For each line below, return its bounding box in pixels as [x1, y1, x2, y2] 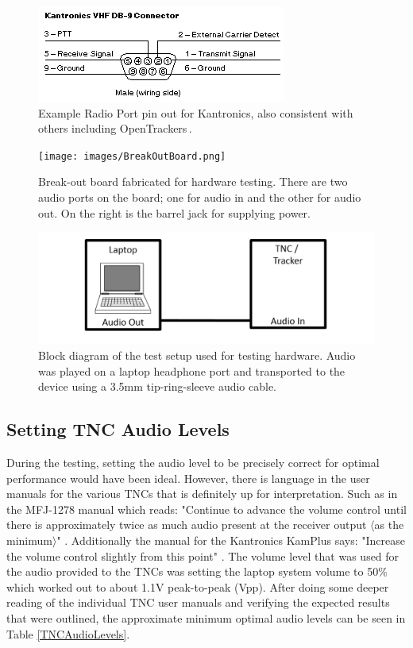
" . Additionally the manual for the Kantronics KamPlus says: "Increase [56, 531, 405, 548]
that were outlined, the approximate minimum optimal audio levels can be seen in [6, 609, 406, 626]
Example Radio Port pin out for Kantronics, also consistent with [38, 104, 353, 121]
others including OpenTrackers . [38, 120, 192, 137]
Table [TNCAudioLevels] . [6, 625, 130, 642]
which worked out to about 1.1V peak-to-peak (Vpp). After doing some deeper [6, 578, 389, 595]
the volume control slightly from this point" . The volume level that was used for [6, 547, 399, 564]
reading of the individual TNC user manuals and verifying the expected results [6, 594, 390, 611]
